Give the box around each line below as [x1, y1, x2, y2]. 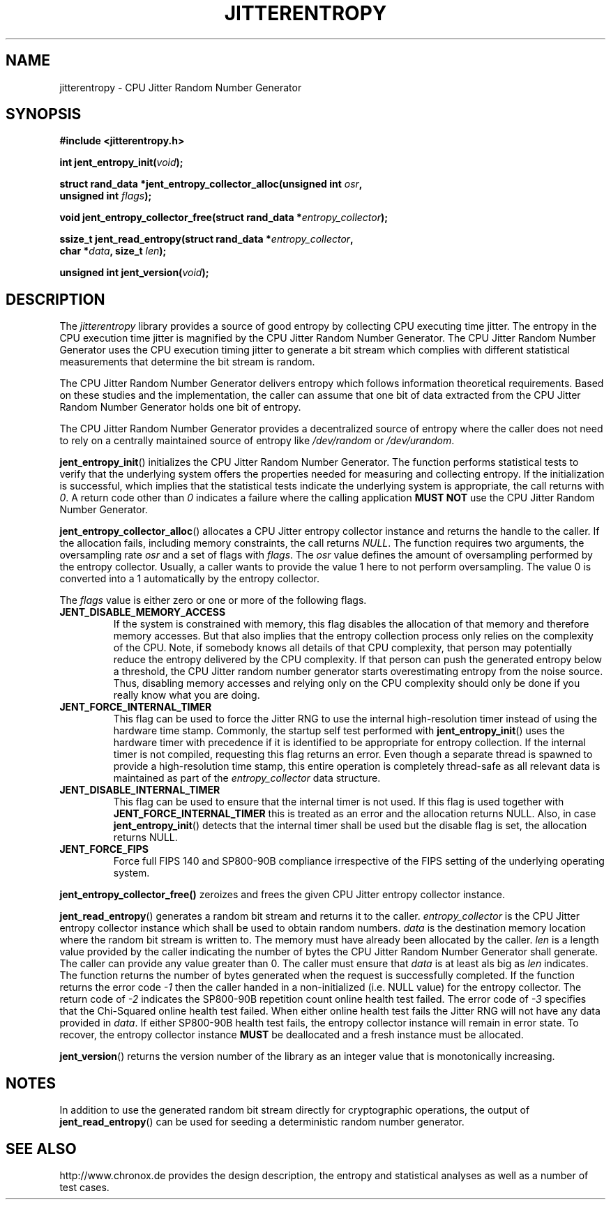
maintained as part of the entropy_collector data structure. [113, 772, 381, 785]
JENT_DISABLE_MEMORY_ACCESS [59, 606, 226, 619]
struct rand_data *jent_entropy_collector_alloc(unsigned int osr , [59, 178, 363, 190]
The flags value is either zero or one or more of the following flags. [59, 594, 367, 607]
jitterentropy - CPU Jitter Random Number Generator [59, 81, 302, 93]
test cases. [59, 1181, 110, 1193]
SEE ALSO [6, 1139, 77, 1158]
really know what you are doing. [113, 689, 260, 702]
